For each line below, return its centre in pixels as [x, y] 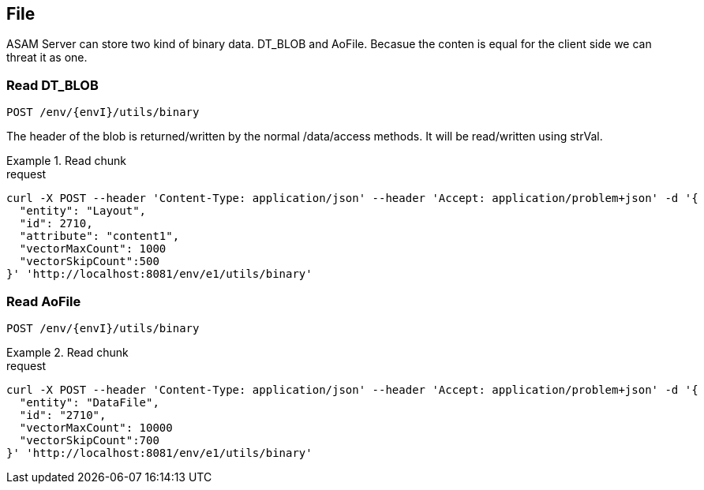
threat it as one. [47, 58]
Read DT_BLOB [52, 85]
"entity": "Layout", [83, 211]
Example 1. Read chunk [66, 161]
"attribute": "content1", [99, 236]
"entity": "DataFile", [89, 402]
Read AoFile [44, 301]
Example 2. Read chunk [67, 352]
